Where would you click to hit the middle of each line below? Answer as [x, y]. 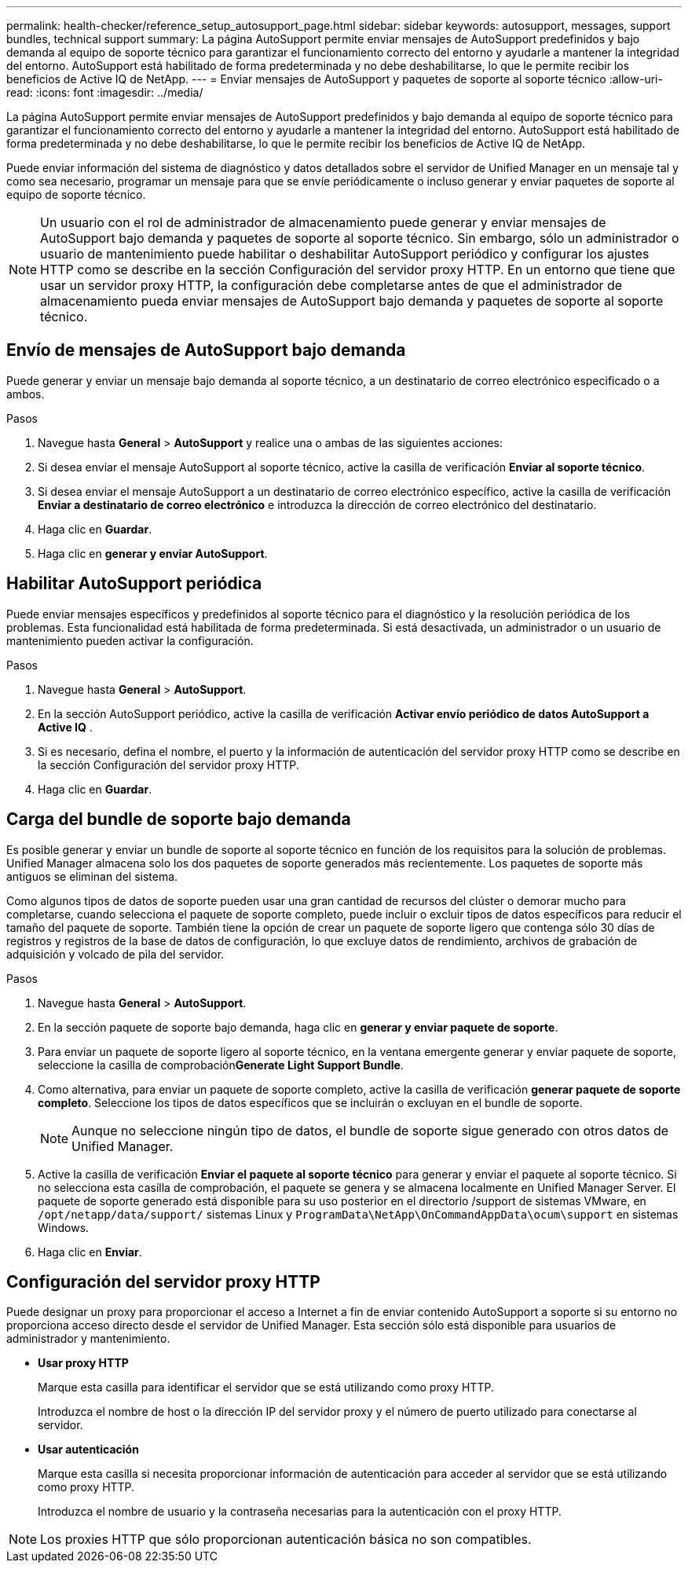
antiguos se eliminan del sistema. [92, 876]
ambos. [26, 394]
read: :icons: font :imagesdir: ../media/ [105, 92]
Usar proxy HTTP [83, 1363]
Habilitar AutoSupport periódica [134, 584]
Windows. [64, 1227]
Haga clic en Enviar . [90, 1252]
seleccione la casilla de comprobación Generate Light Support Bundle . [221, 1065]
